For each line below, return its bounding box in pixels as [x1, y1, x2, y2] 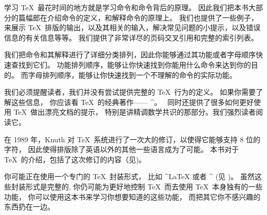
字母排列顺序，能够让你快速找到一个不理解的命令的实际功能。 [28, 69, 237, 80]
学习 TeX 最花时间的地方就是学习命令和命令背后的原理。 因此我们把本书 [4, 2, 249, 12]
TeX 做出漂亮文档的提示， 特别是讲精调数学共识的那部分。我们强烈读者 [13, 106, 256, 117]
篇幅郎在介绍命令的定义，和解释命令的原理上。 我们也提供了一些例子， [18, 12, 258, 23]
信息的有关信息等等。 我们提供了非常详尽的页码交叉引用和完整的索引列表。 [4, 32, 258, 42]
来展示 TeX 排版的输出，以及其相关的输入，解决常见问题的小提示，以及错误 [4, 22, 261, 33]
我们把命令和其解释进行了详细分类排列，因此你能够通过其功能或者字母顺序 [4, 49, 256, 60]
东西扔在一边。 [4, 201, 54, 212]
